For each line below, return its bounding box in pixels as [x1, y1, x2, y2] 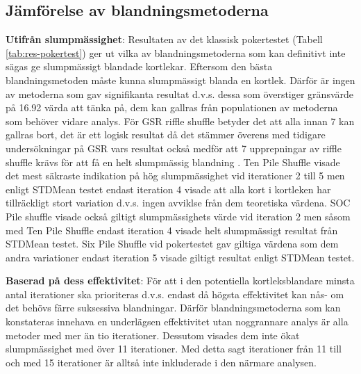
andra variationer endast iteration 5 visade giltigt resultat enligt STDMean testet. [6, 250, 355, 264]
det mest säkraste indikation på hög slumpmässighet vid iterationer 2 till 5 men [6, 168, 345, 183]
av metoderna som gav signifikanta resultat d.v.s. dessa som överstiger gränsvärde [6, 86, 354, 101]
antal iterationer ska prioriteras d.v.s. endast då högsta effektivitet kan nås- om [6, 286, 344, 301]
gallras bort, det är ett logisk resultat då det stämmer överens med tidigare [6, 127, 326, 142]
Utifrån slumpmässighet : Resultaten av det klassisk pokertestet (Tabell [6, 32, 323, 47]
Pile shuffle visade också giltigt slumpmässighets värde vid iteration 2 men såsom [6, 209, 351, 223]
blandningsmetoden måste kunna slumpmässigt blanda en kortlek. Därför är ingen [6, 72, 355, 87]
